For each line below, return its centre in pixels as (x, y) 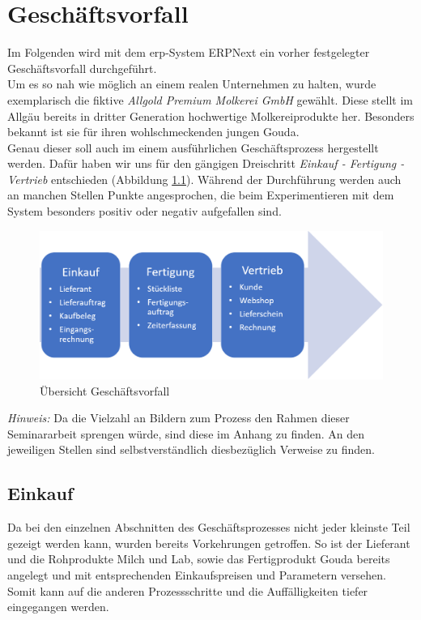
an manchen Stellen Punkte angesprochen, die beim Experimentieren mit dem (201, 195)
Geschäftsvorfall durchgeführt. (82, 68)
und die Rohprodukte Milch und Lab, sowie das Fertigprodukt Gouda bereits (199, 559)
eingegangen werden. (58, 607)
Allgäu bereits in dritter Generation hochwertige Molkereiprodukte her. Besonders (211, 115)
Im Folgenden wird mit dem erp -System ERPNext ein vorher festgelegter (189, 52)
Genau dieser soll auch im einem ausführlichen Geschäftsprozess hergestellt (193, 147)
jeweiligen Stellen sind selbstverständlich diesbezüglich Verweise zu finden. (191, 449)
